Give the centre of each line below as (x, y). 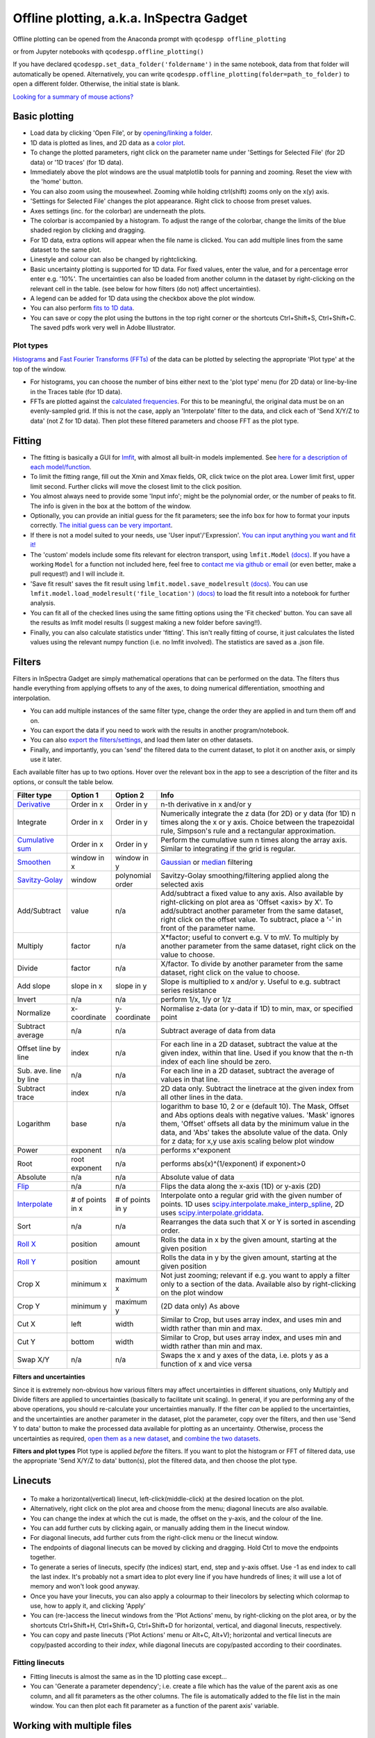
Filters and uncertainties (49, 1377)
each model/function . (61, 467)
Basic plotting (43, 116)
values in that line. (190, 1080)
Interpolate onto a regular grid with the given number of (251, 1196)
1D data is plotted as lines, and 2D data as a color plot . (108, 143)
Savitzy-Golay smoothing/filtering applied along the (245, 876)
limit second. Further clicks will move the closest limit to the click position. (136, 486)
